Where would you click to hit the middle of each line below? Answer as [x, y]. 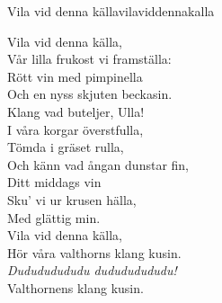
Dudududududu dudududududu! [92, 270]
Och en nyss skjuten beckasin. [90, 94]
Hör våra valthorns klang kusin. [94, 252]
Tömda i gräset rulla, [66, 147]
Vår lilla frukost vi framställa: [89, 59]
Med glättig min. [54, 217]
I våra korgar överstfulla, [75, 129]
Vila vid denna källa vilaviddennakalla [111, 11]
